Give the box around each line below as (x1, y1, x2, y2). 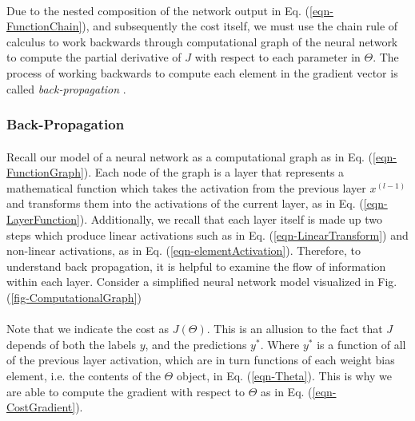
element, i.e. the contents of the (6, 367, 161, 383)
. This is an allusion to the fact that (206, 320, 383, 337)
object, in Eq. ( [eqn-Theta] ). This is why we (176, 367, 393, 383)
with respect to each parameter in (194, 49, 361, 66)
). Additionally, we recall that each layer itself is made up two (79, 210, 383, 227)
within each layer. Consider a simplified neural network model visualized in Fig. (6, 273, 397, 290)
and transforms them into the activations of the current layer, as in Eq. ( (6, 195, 364, 212)
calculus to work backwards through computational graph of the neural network (6, 33, 398, 50)
